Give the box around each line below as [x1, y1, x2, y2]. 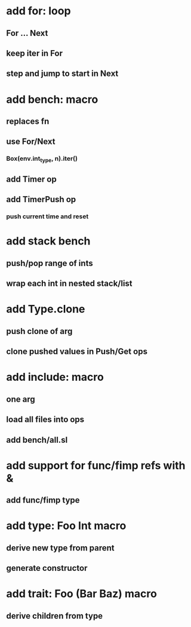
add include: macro [6, 371, 104, 384]
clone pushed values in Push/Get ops [6, 347, 148, 357]
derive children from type [6, 611, 103, 621]
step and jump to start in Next [6, 69, 119, 79]
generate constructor [6, 563, 88, 573]
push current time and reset [6, 212, 89, 221]
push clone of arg [6, 326, 73, 336]
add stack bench [6, 234, 91, 248]
